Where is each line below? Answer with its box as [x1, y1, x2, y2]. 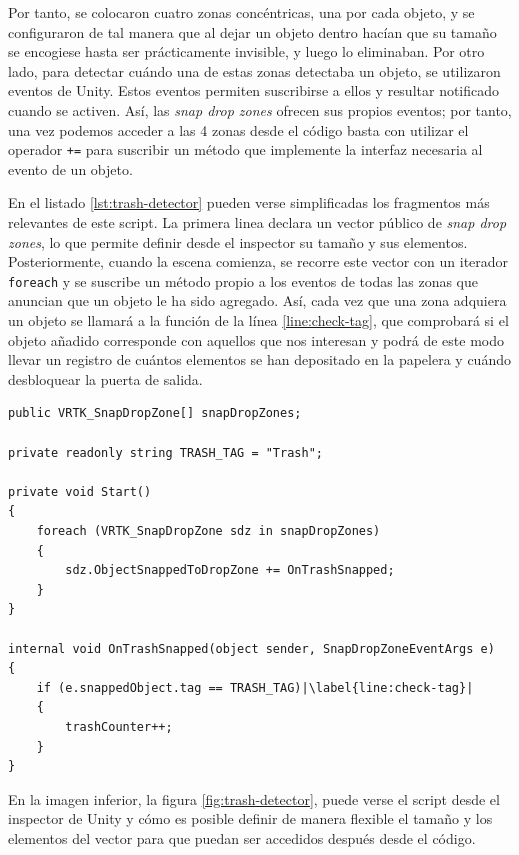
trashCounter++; [65, 719, 173, 734]
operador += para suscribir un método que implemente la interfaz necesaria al [8, 139, 483, 160]
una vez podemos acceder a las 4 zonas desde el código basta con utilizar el [8, 119, 469, 140]
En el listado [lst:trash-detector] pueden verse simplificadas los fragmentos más [8, 192, 490, 213]
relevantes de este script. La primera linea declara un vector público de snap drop [8, 212, 507, 232]
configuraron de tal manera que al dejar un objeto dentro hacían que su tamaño [8, 21, 497, 42]
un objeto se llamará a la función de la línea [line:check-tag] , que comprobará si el [8, 310, 509, 331]
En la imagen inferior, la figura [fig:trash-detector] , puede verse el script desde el [8, 788, 500, 809]
